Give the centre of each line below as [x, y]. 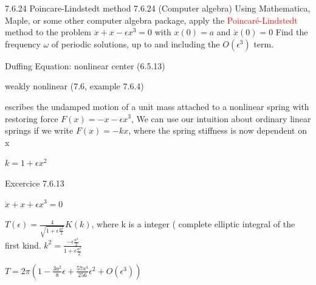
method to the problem [48, 32]
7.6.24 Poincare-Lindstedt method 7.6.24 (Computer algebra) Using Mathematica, [158, 8]
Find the [292, 32]
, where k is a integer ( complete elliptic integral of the [193, 224]
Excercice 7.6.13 [35, 183]
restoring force [32, 118]
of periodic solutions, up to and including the [136, 43]
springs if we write [39, 130]
